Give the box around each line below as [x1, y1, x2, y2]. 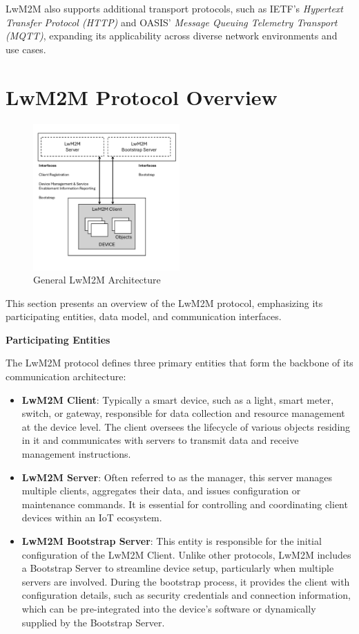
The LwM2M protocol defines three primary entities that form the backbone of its [6, 355, 353, 370]
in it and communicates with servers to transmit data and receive [21, 433, 299, 447]
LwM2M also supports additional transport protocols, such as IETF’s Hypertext [6, 1, 343, 15]
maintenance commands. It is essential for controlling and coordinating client [21, 496, 348, 511]
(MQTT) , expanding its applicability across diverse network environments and [6, 28, 338, 43]
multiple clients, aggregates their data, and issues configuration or [21, 483, 301, 498]
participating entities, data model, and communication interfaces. [6, 309, 282, 324]
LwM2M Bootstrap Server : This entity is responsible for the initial [21, 534, 322, 548]
